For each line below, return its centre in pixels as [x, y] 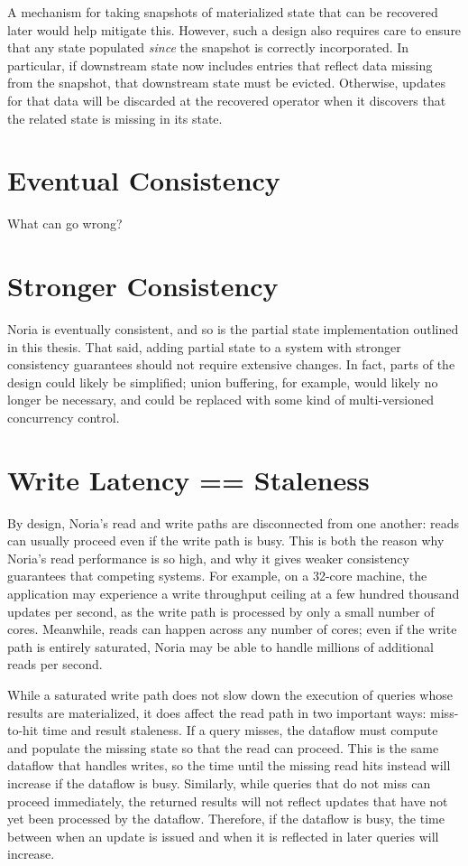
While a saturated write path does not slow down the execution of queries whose [230, 695]
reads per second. [55, 664]
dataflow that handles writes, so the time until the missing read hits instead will [229, 765]
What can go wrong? [65, 223]
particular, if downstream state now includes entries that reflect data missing [220, 65]
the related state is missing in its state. [115, 118]
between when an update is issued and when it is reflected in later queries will [223, 836]
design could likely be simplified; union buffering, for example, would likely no [223, 382]
